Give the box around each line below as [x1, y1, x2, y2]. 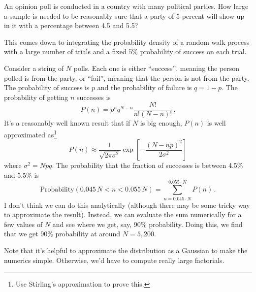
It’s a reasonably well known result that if [4, 118, 130, 128]
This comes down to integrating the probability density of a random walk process [4, 36, 250, 47]
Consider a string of [4, 63, 64, 73]
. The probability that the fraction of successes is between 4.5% [52, 160, 243, 170]
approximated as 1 [4, 128, 57, 139]
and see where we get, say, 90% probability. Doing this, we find [52, 219, 243, 229]
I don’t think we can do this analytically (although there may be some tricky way [4, 199, 250, 210]
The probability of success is [4, 82, 90, 93]
